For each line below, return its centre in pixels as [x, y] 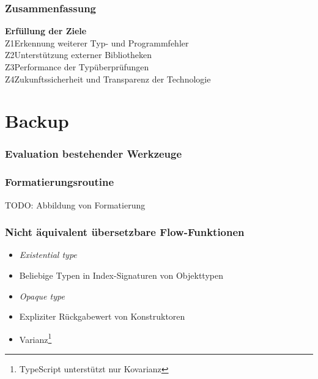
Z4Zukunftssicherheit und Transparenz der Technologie [108, 79]
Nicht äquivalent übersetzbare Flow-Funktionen [125, 232]
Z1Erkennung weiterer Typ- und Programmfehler [97, 42]
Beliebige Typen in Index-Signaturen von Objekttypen [121, 275]
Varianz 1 [35, 338]
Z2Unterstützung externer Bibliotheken [78, 55]
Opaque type [42, 296]
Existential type [48, 255]
